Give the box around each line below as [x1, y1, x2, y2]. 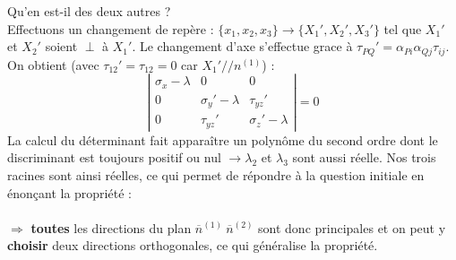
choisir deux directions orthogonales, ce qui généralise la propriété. [7, 236, 378, 255]
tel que [383, 19, 422, 38]
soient [45, 37, 78, 56]
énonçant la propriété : [7, 183, 132, 202]
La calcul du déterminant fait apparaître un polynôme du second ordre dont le [7, 130, 438, 149]
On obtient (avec [7, 55, 99, 74]
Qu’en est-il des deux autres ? [7, 2, 171, 20]
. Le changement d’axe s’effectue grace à [132, 37, 353, 56]
